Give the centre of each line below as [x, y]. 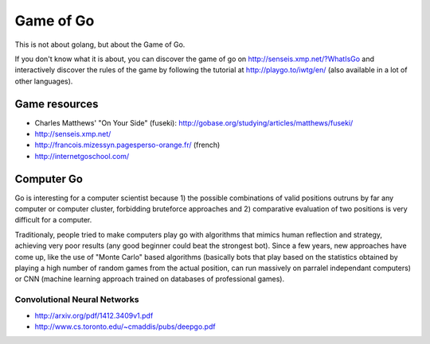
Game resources [57, 104]
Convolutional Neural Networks [77, 300]
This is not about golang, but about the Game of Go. [100, 44]
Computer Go [49, 179]
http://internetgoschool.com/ [82, 156]
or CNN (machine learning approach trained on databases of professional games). [150, 279]
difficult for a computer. [53, 220]
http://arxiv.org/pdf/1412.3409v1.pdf [94, 315]
